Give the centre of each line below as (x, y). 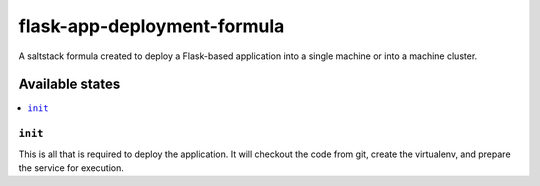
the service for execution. (71, 167)
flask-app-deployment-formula (151, 26)
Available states (69, 84)
